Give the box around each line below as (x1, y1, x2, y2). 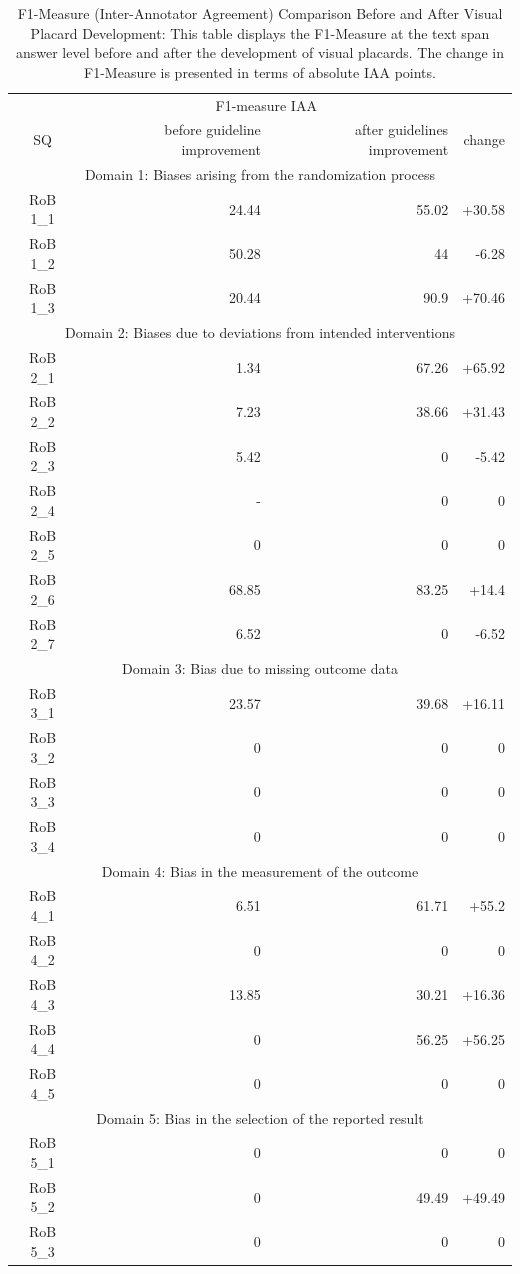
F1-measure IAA (215, 94, 317, 115)
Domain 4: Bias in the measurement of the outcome (101, 860, 419, 881)
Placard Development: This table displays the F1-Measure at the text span (30, 22, 490, 43)
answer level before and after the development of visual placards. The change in (15, 42, 505, 63)
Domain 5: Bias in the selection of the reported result (96, 1107, 424, 1128)
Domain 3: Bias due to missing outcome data (122, 657, 398, 678)
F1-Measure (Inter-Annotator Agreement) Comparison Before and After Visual (17, 3, 503, 23)
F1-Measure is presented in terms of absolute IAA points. (84, 61, 436, 82)
